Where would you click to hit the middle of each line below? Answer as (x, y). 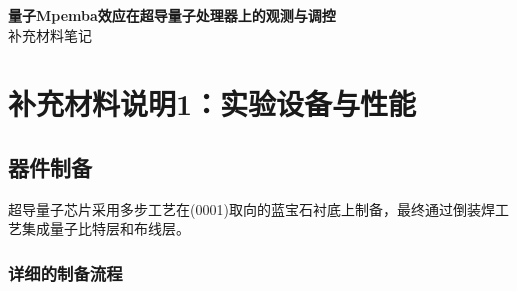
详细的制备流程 (65, 272)
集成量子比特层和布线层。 (105, 228)
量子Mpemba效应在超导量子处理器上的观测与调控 (172, 15)
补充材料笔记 (50, 34)
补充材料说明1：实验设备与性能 (212, 103)
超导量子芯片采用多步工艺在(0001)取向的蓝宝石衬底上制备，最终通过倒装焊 (251, 208)
